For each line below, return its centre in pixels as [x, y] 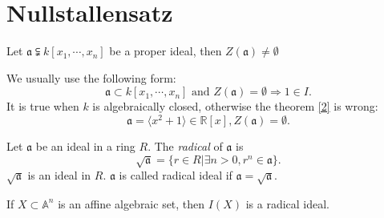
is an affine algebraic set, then [131, 203]
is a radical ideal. [288, 203]
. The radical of [185, 145]
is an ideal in [59, 174]
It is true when [43, 106]
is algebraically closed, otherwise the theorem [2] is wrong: [235, 106]
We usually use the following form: [91, 77]
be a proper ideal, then [166, 51]
